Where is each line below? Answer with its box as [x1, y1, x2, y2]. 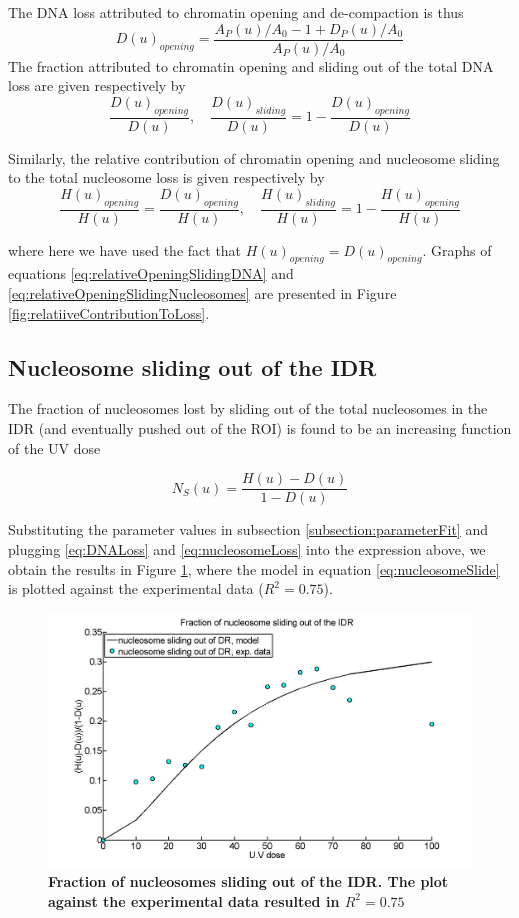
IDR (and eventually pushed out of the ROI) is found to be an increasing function [8, 418, 512, 439]
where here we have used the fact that [8, 239, 242, 260]
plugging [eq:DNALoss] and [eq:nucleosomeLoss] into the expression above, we [8, 538, 486, 559]
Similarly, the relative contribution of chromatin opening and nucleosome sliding [8, 147, 500, 168]
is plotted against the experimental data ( [8, 578, 264, 599]
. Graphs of [422, 239, 492, 260]
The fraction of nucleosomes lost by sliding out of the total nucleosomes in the [8, 398, 488, 419]
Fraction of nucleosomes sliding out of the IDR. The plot [48, 871, 449, 892]
